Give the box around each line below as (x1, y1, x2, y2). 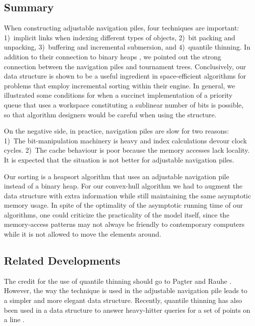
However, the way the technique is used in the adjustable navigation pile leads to (4, 285, 248, 296)
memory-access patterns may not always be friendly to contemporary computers (4, 219, 245, 229)
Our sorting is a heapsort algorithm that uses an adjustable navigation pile (4, 171, 229, 181)
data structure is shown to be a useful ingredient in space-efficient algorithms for (4, 71, 246, 81)
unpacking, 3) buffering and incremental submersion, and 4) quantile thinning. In (4, 42, 251, 52)
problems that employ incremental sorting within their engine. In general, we (4, 80, 235, 90)
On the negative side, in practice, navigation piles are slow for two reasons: (4, 126, 229, 136)
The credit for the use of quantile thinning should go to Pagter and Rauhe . (4, 275, 231, 286)
